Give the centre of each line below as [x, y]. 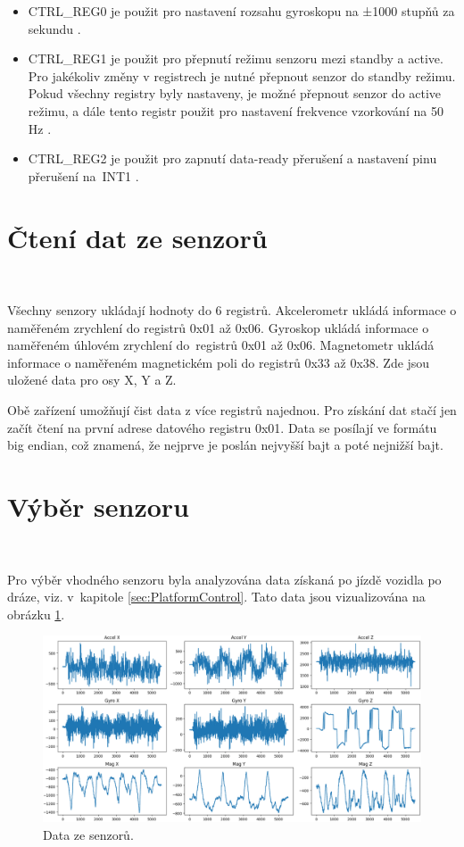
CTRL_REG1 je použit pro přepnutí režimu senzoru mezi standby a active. [236, 58]
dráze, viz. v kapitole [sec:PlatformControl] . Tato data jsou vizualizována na [216, 597]
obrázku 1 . [36, 614]
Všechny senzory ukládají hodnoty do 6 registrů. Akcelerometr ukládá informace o [232, 310]
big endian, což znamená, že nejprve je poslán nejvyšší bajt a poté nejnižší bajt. [225, 445]
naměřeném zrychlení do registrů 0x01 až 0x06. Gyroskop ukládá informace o [218, 327]
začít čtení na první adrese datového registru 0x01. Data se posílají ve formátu [222, 427]
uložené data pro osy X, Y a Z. [92, 380]
